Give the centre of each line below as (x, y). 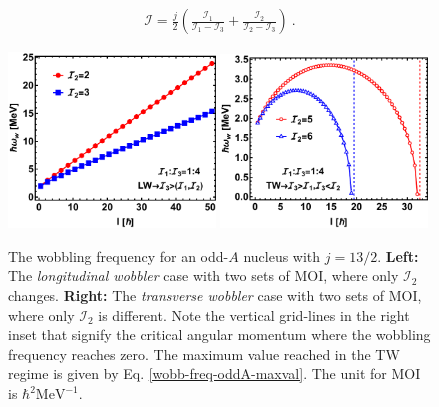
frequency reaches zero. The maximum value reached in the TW (204, 353)
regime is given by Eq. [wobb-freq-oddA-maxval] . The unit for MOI (214, 373)
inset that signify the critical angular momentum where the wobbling (219, 334)
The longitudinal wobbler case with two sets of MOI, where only (203, 275)
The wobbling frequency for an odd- (118, 255)
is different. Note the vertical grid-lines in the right (254, 314)
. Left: (398, 255)
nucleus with (282, 255)
